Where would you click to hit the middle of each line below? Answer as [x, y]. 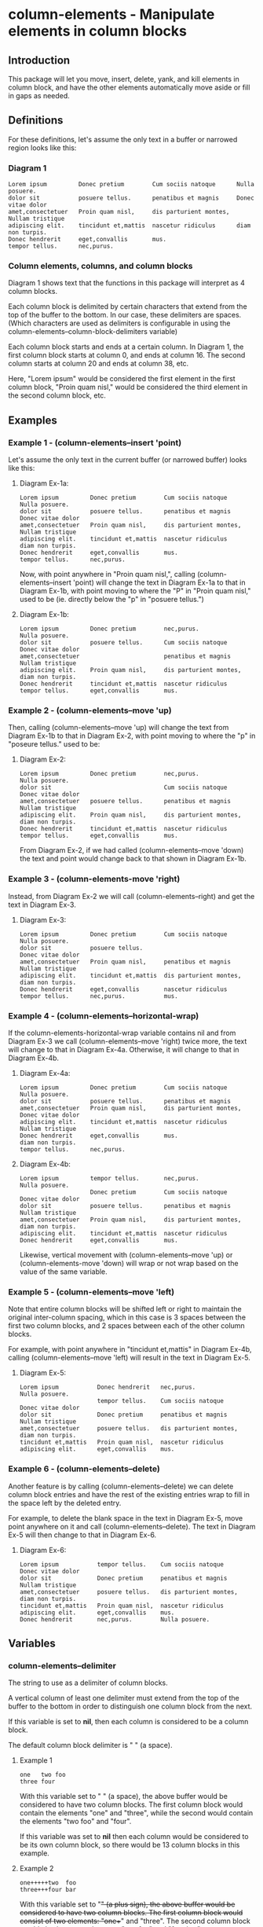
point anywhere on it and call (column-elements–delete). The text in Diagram [132, 1526]
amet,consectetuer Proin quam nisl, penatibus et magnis [125, 962]
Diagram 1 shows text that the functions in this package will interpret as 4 [126, 283]
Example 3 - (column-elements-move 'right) [94, 879]
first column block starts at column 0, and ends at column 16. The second [127, 355]
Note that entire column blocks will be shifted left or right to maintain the [125, 1309]
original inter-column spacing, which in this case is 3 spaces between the [127, 1317]
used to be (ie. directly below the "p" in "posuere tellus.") [111, 600]
